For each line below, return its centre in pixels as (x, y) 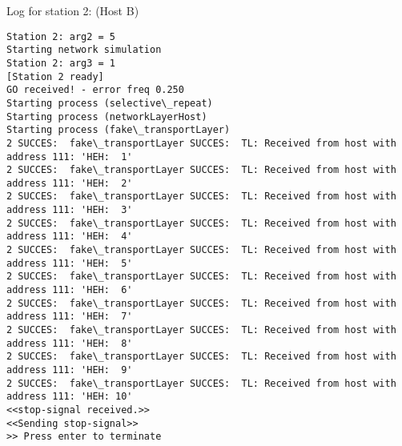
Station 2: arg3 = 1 (61, 63)
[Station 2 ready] (55, 76)
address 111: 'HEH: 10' (70, 397)
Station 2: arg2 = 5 (61, 36)
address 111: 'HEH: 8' (70, 343)
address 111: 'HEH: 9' (70, 370)
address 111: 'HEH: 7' (70, 317)
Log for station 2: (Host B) (73, 10)
